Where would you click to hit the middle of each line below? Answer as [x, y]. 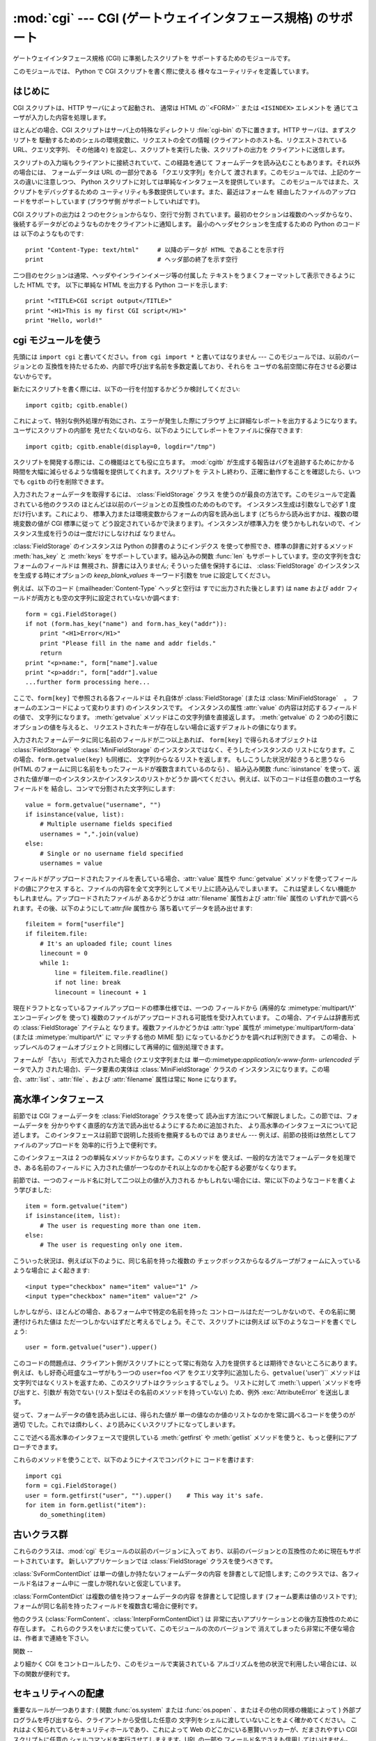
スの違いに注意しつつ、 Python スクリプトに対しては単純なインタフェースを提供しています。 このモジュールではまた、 [183, 182]
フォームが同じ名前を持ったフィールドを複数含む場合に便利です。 [107, 1606]
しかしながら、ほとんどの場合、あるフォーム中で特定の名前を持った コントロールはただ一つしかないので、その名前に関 [184, 1312]
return [51, 653]
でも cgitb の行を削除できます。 [60, 481]
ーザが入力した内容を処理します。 [62, 118]
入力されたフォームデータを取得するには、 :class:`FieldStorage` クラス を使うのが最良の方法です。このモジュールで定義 [185, 494]
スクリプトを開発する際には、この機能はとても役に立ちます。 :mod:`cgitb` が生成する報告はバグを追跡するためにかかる [184, 462]
